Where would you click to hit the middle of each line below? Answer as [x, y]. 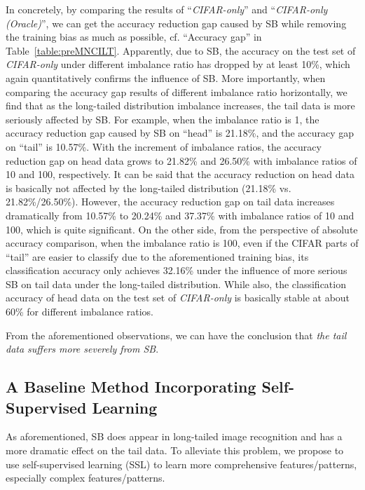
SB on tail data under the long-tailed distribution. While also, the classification [176, 284]
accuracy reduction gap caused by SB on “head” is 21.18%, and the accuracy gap [180, 133]
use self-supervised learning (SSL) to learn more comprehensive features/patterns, [181, 464]
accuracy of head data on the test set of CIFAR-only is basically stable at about [178, 298]
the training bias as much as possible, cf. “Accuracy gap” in [134, 37]
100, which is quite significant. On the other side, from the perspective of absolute [182, 229]
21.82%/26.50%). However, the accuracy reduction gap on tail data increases [170, 202]
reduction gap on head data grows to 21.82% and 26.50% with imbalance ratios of [181, 160]
